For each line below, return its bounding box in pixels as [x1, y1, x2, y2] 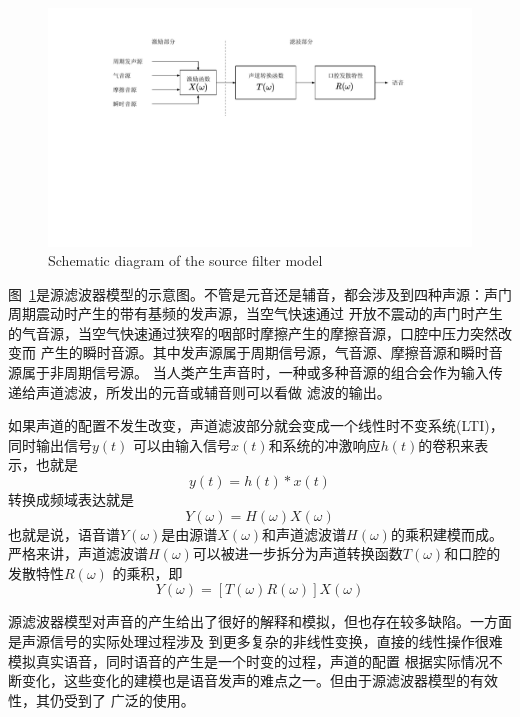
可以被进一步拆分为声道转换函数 [192, 543, 403, 564]
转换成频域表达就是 [8, 489, 134, 510]
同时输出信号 [8, 434, 92, 455]
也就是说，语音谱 [8, 523, 120, 544]
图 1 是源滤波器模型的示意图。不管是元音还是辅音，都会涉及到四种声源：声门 [8, 283, 512, 304]
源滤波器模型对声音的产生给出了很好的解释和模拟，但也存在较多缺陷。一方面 [8, 611, 512, 632]
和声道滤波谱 [262, 523, 347, 544]
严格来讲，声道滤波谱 [8, 543, 148, 564]
